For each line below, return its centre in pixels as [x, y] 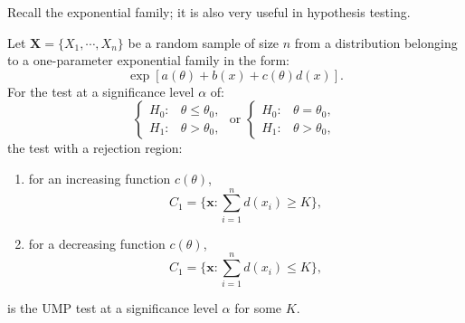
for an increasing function [100, 178]
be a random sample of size [204, 42]
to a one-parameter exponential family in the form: [149, 60]
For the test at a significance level [101, 91]
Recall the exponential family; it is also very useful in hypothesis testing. [209, 12]
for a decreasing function [97, 243]
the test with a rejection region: [95, 148]
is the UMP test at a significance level [113, 308]
